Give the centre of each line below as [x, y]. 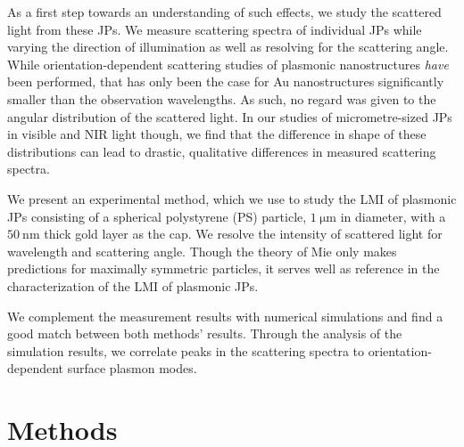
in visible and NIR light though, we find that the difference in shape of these [217, 134]
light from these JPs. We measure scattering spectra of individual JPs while [215, 29]
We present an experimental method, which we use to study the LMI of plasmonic [232, 198]
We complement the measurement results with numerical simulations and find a [225, 316]
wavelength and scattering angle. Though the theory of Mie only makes [202, 251]
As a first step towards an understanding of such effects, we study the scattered [224, 12]
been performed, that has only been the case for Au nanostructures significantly [226, 81]
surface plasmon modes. [132, 368]
